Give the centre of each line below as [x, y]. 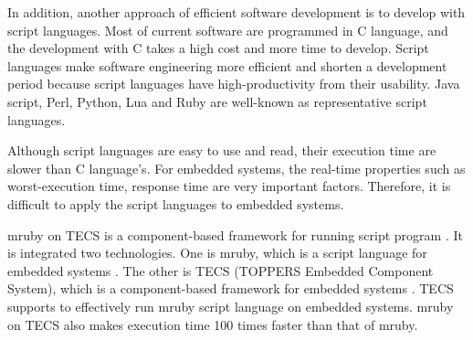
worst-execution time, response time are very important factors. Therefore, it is [229, 186]
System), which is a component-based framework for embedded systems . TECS [231, 288]
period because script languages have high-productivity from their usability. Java [234, 84]
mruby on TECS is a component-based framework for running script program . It [235, 234]
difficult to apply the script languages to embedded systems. [176, 203]
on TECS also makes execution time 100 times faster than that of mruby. [213, 324]
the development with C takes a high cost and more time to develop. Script [218, 48]
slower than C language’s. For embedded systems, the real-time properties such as [236, 168]
